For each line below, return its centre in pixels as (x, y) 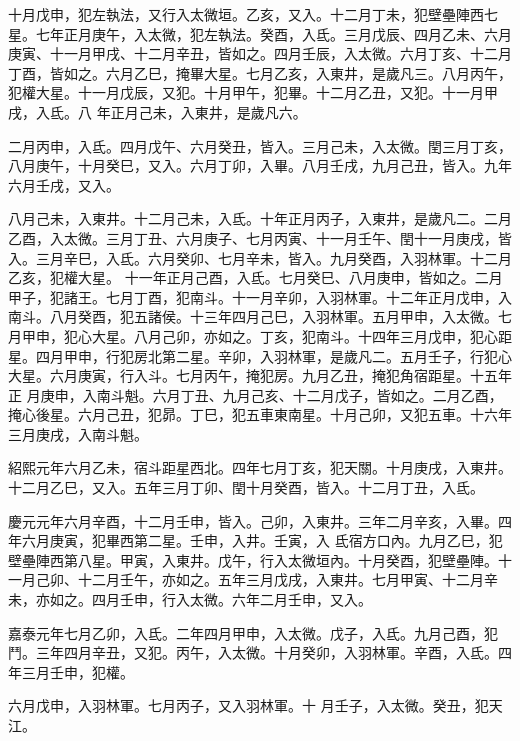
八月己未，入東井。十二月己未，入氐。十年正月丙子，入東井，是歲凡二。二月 (260, 218)
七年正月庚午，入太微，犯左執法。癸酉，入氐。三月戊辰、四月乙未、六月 (273, 33)
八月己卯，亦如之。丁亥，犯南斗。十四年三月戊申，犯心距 (322, 335)
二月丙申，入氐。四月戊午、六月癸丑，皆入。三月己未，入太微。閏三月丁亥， (260, 145)
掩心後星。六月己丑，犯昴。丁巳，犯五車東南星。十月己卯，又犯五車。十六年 (260, 414)
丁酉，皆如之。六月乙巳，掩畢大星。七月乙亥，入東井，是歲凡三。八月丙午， (260, 72)
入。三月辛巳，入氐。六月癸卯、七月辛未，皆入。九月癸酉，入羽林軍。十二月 (260, 257)
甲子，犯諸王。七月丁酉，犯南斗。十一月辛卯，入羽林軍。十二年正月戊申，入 (260, 296)
